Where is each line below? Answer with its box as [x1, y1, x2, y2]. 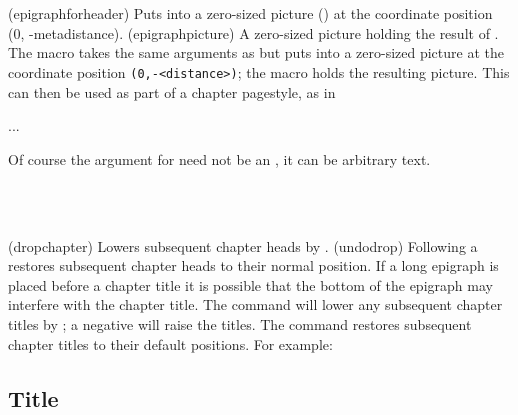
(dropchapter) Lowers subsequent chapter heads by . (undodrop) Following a [8, 235, 478, 256]
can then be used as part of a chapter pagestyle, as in [8, 81, 336, 102]
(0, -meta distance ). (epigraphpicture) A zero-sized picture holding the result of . [8, 22, 499, 43]
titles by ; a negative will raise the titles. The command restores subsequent [8, 313, 472, 334]
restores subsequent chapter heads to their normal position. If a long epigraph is [8, 255, 499, 276]
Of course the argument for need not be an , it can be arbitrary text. [8, 148, 431, 169]
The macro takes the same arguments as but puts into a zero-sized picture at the [8, 42, 504, 63]
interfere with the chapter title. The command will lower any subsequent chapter [8, 294, 503, 315]
